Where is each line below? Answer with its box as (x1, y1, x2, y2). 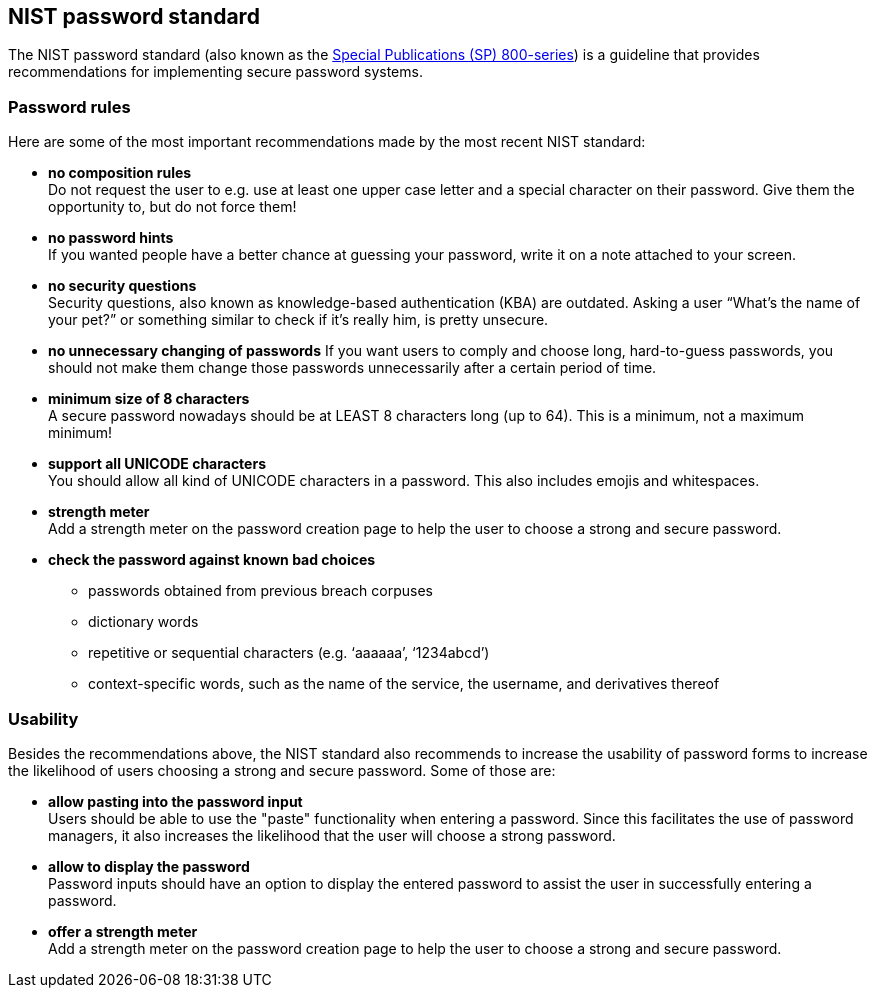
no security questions (48, 277, 197, 295)
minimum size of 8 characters (48, 390, 250, 408)
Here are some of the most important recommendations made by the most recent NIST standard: (8, 133, 646, 151)
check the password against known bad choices (48, 551, 376, 569)
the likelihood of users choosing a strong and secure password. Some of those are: (8, 761, 556, 779)
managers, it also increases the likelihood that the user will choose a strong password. (48, 826, 616, 844)
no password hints (48, 229, 174, 247)
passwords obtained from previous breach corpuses (88, 582, 433, 600)
